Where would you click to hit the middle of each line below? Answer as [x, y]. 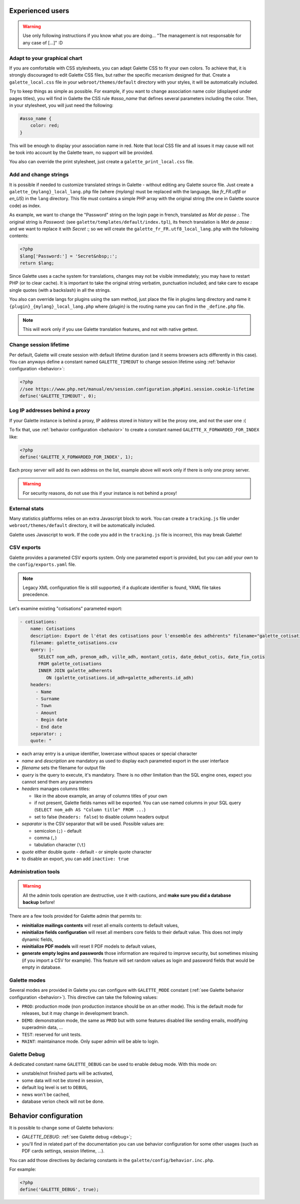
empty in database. [42, 967]
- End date [49, 727]
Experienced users [39, 11]
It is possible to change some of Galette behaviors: [61, 1127]
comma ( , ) [45, 838]
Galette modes [27, 980]
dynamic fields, [37, 939]
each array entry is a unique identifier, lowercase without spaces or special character [109, 754]
